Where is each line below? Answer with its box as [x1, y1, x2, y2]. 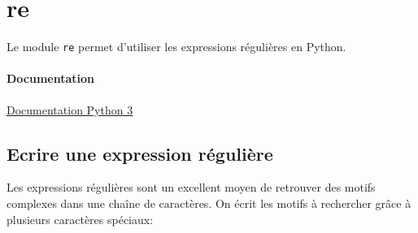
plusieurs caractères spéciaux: [7, 210, 154, 227]
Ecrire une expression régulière [7, 140, 273, 166]
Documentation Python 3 [7, 101, 133, 118]
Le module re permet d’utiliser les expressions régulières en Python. [7, 38, 346, 55]
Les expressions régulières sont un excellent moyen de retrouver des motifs [7, 179, 376, 196]
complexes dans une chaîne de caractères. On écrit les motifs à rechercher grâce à [7, 194, 411, 211]
